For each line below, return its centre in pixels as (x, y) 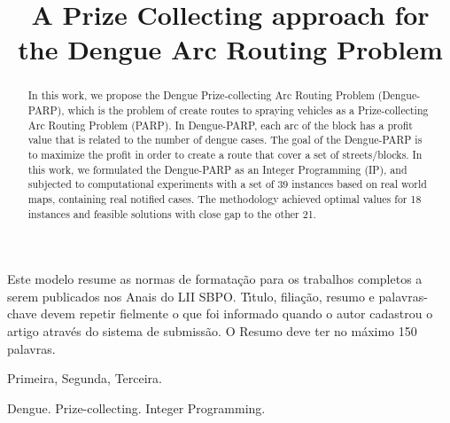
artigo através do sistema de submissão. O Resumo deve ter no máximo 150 (212, 331)
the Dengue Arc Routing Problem (230, 49)
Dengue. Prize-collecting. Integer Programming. (136, 407)
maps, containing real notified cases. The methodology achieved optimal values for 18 (225, 198)
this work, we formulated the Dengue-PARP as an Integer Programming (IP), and (217, 169)
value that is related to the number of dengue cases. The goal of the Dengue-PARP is (225, 140)
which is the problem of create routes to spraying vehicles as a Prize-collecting (248, 110)
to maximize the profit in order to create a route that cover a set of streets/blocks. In (225, 154)
